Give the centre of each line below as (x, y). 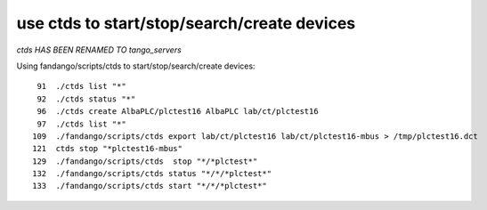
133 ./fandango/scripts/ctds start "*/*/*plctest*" (150, 186)
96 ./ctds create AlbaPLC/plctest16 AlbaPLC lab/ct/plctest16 (178, 112)
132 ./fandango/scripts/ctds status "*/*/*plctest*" (152, 174)
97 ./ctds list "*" (81, 124)
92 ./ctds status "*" (86, 99)
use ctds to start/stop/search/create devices (186, 23)
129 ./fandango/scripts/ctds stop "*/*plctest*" (145, 161)
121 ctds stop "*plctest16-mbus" (107, 149)
